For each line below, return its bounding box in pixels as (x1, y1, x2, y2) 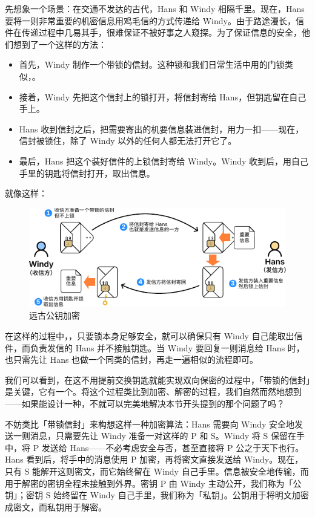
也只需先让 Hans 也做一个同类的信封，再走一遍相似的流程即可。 (5, 353, 259, 366)
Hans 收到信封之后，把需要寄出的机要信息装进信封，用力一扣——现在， (19, 122, 304, 135)
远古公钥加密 (29, 309, 80, 322)
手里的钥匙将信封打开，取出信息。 (19, 166, 155, 179)
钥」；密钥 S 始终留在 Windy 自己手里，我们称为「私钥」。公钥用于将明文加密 (5, 489, 309, 501)
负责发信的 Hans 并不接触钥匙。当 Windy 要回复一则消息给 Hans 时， (30, 341, 305, 354)
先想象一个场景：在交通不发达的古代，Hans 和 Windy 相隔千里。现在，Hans (5, 2, 305, 15)
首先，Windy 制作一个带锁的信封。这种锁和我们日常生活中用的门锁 (19, 58, 285, 71)
